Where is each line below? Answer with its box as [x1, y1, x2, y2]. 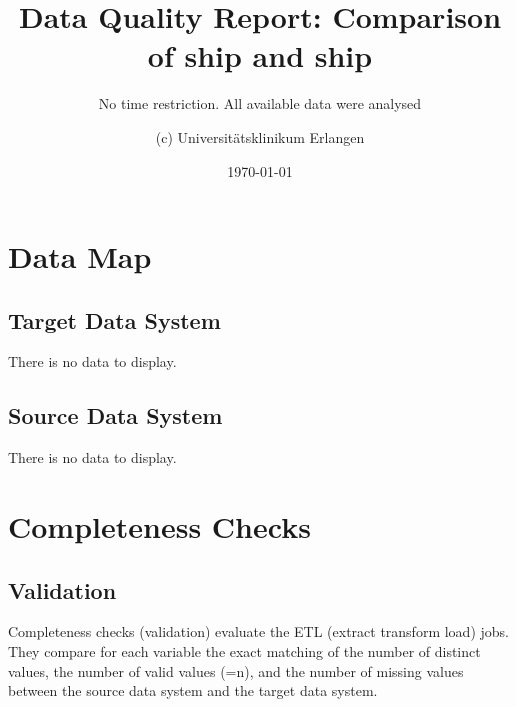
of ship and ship [147, 35, 373, 76]
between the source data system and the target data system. [8, 680, 378, 701]
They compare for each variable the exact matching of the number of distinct [8, 641, 481, 662]
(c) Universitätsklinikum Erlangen [155, 126, 365, 147]
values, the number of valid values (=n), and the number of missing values [8, 660, 464, 681]
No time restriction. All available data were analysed [98, 93, 422, 114]
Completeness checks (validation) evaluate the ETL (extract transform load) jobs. [8, 621, 509, 642]
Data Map [8, 236, 152, 277]
